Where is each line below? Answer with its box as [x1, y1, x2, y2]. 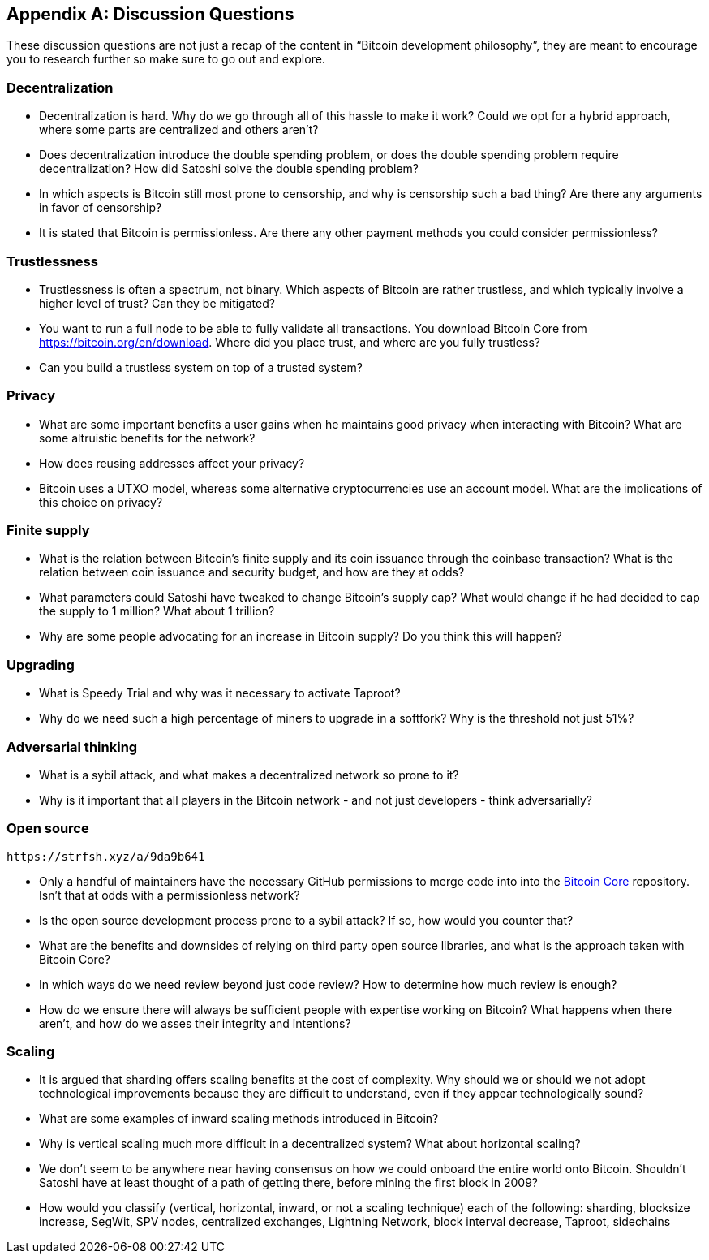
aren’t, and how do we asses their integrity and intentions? [39, 1016, 351, 1030]
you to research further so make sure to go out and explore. [6, 52, 325, 67]
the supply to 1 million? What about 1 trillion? [39, 604, 275, 619]
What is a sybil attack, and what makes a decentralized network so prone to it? [39, 767, 459, 782]
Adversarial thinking [6, 738, 138, 755]
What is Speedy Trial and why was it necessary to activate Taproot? [39, 686, 401, 701]
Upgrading [6, 656, 75, 673]
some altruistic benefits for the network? [39, 430, 256, 445]
